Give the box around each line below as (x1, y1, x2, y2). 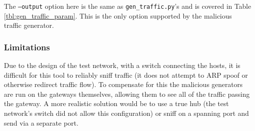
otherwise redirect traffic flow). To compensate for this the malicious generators (4, 79, 243, 89)
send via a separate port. (4, 117, 78, 128)
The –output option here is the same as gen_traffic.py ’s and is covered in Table (4, 1, 251, 11)
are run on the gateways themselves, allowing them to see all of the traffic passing (4, 88, 250, 99)
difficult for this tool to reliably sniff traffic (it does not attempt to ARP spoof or (4, 69, 248, 80)
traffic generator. (4, 20, 54, 30)
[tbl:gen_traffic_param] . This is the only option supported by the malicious (4, 10, 232, 21)
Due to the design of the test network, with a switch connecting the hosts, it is (4, 60, 241, 70)
